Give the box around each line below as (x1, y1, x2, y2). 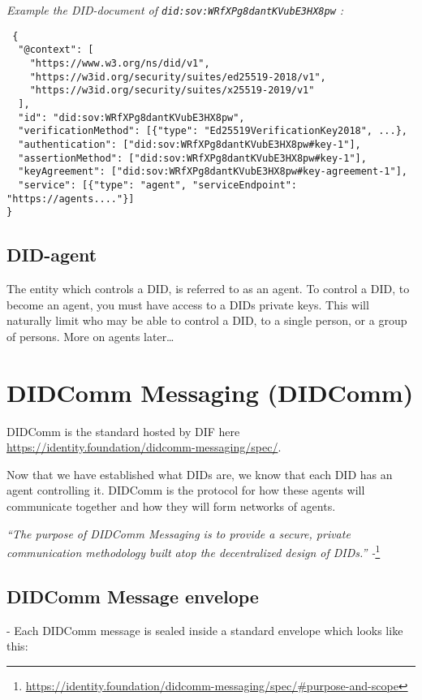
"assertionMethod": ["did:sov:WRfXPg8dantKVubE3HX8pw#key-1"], (18, 152, 367, 164)
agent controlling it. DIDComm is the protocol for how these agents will (6, 482, 365, 499)
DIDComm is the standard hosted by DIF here (6, 422, 240, 439)
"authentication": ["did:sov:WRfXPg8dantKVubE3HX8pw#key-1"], (18, 138, 361, 150)
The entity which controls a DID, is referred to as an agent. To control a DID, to (6, 280, 410, 297)
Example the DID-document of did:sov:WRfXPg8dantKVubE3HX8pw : (6, 2, 344, 18)
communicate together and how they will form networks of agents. (6, 497, 336, 514)
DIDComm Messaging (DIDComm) (6, 375, 414, 408)
